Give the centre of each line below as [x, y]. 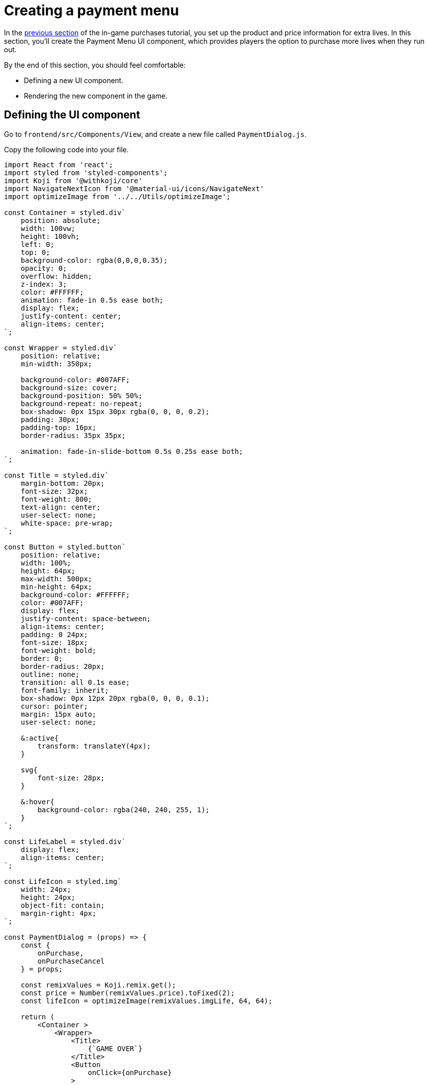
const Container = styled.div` [65, 212]
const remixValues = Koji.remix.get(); [98, 985]
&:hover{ [38, 802]
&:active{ [40, 738]
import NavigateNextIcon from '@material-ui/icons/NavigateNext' [134, 188]
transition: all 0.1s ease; [75, 682]
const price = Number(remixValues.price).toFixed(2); [128, 993]
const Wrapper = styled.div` [61, 348]
